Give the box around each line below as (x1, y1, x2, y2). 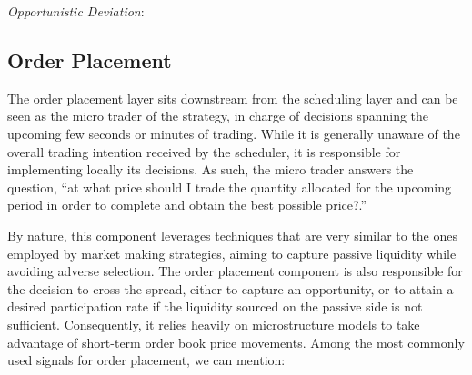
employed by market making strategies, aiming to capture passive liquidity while (7, 243, 457, 262)
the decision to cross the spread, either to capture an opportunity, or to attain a (7, 279, 454, 298)
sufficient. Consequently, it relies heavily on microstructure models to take (7, 314, 420, 333)
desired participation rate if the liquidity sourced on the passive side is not (7, 297, 423, 316)
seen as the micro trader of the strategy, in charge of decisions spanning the (7, 106, 429, 125)
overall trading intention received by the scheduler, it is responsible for (7, 142, 401, 161)
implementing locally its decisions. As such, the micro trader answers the (7, 160, 414, 179)
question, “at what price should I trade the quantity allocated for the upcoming (7, 177, 451, 196)
